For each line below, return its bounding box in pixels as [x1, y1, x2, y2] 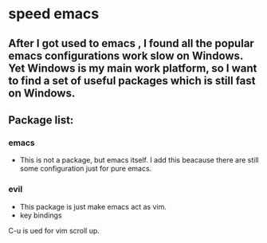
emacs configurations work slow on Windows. [8, 49, 243, 62]
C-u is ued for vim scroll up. [8, 225, 100, 235]
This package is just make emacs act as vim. [19, 202, 167, 211]
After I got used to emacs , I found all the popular [8, 37, 255, 50]
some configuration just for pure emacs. [19, 164, 152, 174]
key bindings [19, 210, 62, 220]
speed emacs [8, 5, 100, 23]
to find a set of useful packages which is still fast [8, 73, 257, 88]
